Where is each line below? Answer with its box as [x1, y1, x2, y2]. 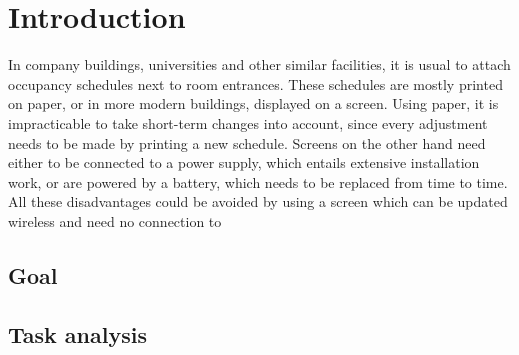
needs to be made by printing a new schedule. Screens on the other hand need [8, 132, 486, 153]
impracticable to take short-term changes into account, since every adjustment [8, 112, 488, 133]
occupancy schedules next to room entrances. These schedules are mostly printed [8, 73, 503, 94]
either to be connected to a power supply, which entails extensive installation [8, 152, 480, 173]
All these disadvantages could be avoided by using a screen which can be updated [8, 191, 508, 212]
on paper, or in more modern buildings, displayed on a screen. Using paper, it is [8, 93, 499, 114]
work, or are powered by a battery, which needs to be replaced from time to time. [8, 171, 508, 192]
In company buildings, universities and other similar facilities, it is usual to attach [8, 54, 511, 75]
